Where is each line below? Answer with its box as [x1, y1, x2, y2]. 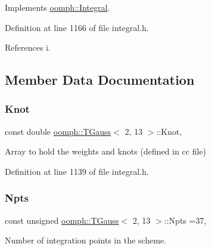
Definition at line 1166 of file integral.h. [5, 21, 149, 33]
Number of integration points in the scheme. [5, 234, 166, 246]
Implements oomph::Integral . [5, 1, 110, 13]
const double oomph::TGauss [5, 125, 111, 137]
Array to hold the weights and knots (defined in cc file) [5, 145, 206, 158]
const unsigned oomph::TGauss [5, 214, 119, 226]
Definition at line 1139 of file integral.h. [5, 165, 149, 177]
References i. [5, 41, 51, 54]
